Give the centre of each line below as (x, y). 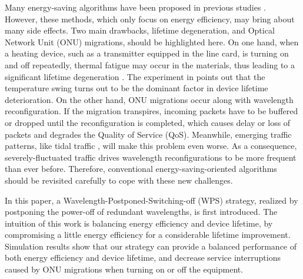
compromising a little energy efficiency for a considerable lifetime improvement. (148, 235)
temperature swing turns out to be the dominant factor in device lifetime (136, 88)
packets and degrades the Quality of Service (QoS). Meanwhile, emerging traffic (148, 134)
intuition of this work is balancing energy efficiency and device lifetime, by (139, 223)
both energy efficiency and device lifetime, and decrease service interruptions (143, 258)
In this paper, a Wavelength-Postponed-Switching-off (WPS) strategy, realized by (151, 200)
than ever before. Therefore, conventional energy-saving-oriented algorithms (141, 169)
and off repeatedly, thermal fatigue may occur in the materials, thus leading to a (150, 64)
